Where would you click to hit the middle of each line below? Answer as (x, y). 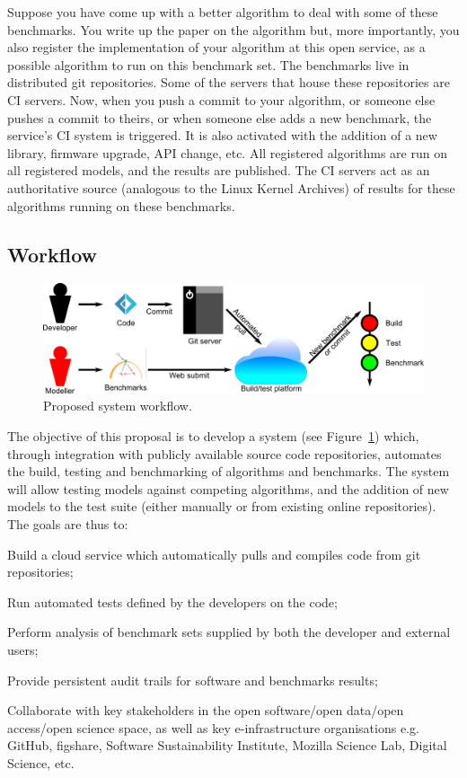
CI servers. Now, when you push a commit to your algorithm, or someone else (221, 99)
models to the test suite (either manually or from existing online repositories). (222, 506)
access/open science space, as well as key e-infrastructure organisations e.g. (213, 727)
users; (23, 650)
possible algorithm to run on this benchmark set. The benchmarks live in (208, 64)
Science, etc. (41, 762)
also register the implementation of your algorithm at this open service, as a (216, 47)
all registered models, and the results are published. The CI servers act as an (219, 170)
